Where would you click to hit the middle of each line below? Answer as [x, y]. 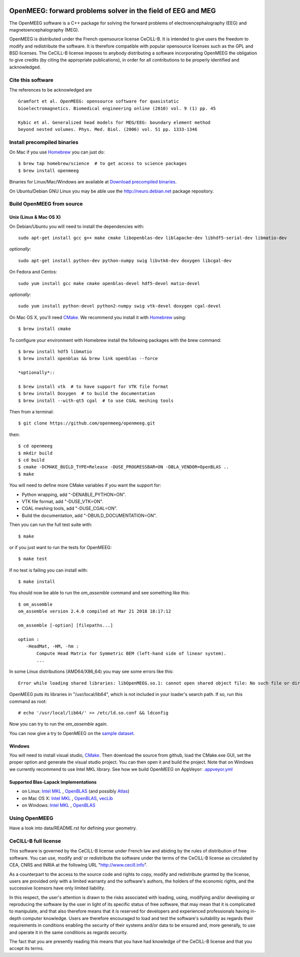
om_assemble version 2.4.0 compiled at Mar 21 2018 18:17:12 [94, 611]
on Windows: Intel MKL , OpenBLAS [58, 805]
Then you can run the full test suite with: [51, 524]
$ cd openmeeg [35, 446]
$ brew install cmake [44, 329]
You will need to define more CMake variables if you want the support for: [85, 485]
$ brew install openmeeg [48, 170]
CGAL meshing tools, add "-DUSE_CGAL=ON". [69, 508]
